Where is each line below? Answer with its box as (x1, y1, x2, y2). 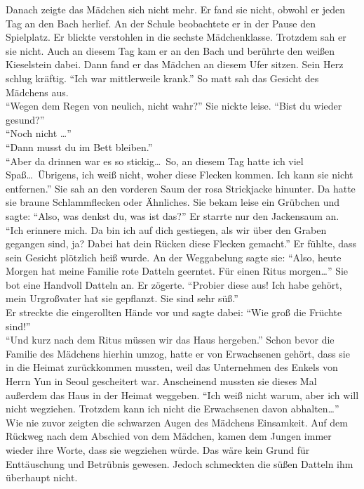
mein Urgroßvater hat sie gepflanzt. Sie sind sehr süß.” (6, 291, 238, 306)
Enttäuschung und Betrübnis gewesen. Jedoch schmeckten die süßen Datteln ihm (6, 456, 353, 471)
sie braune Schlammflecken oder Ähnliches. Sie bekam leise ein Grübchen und (6, 195, 340, 209)
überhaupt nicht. (6, 470, 78, 485)
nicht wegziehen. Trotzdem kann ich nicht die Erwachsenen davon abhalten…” (6, 401, 339, 416)
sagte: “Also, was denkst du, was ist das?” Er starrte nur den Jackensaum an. (6, 208, 339, 223)
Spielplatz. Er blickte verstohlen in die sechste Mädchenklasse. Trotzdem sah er (6, 30, 346, 44)
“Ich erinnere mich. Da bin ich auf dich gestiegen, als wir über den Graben (6, 222, 327, 237)
